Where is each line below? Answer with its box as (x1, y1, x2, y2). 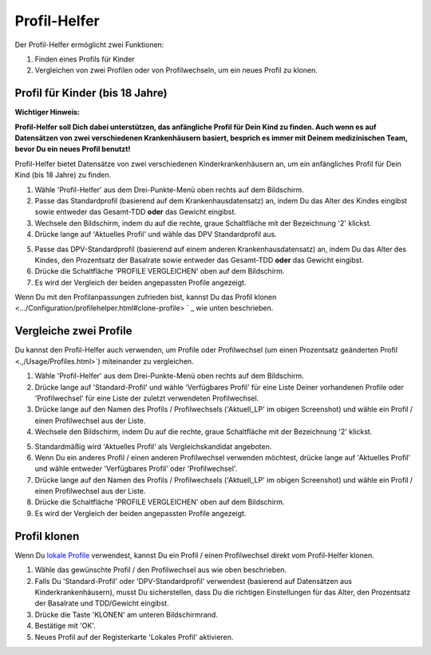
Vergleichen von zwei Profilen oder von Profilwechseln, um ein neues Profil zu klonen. (34, 65, 318, 75)
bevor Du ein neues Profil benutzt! (14, 144, 131, 154)
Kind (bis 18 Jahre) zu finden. (14, 170, 112, 180)
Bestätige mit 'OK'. (34, 621, 96, 630)
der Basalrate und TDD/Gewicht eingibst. (34, 598, 169, 608)
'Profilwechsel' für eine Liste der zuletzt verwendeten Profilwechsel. (34, 393, 259, 403)
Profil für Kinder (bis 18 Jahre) (14, 86, 168, 100)
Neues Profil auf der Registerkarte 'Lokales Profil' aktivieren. (34, 632, 234, 641)
